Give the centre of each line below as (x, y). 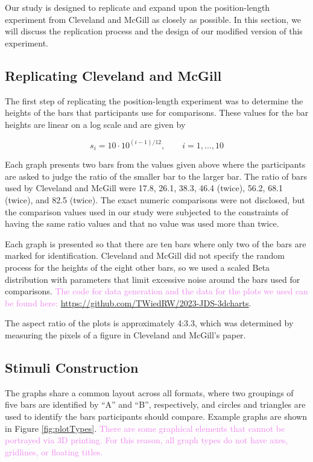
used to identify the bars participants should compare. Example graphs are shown (156, 416)
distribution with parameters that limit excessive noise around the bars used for (153, 279)
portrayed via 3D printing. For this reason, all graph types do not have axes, (147, 440)
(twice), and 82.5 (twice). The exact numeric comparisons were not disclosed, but (155, 200)
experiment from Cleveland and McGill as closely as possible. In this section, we (153, 19)
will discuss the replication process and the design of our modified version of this (154, 31)
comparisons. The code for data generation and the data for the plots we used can (156, 291)
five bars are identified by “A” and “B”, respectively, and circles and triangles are (155, 404)
